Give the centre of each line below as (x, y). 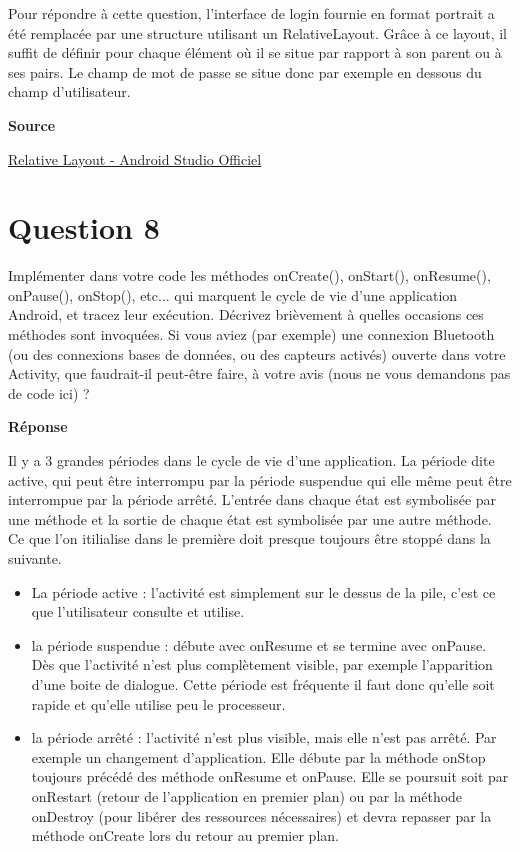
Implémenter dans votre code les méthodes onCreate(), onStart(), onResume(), (249, 275)
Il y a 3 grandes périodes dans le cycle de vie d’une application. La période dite (251, 460)
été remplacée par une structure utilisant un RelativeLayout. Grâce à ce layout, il (257, 32)
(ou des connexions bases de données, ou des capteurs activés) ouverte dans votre (257, 353)
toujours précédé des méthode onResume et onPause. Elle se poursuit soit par (270, 776)
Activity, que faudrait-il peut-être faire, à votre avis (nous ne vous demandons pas (259, 373)
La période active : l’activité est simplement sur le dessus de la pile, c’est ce (263, 591)
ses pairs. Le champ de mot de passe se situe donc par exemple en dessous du (245, 71)
